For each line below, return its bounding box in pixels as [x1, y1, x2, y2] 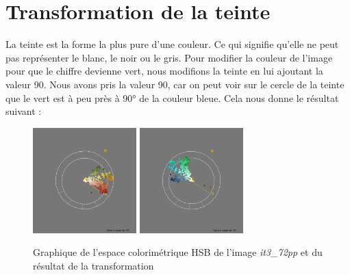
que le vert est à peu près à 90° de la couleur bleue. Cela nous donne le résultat [5, 90, 339, 105]
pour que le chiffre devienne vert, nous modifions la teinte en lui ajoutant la [5, 64, 323, 78]
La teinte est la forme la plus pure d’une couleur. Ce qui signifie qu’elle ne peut [5, 37, 339, 51]
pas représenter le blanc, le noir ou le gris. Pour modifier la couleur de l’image [5, 50, 333, 64]
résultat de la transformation [33, 258, 154, 272]
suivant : [5, 104, 42, 118]
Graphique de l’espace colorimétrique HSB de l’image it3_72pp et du [33, 245, 323, 259]
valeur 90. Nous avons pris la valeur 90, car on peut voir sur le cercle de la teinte [5, 77, 345, 91]
